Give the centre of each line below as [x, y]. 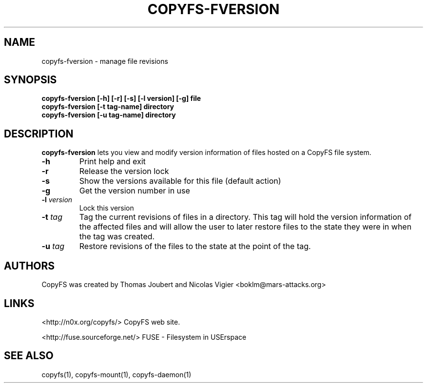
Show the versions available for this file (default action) [180, 181]
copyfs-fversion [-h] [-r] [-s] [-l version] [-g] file [121, 98]
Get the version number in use [135, 191]
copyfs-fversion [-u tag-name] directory [109, 115]
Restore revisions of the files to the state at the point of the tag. [195, 246]
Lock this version [107, 208]
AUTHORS [29, 266]
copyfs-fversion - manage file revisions [105, 61]
